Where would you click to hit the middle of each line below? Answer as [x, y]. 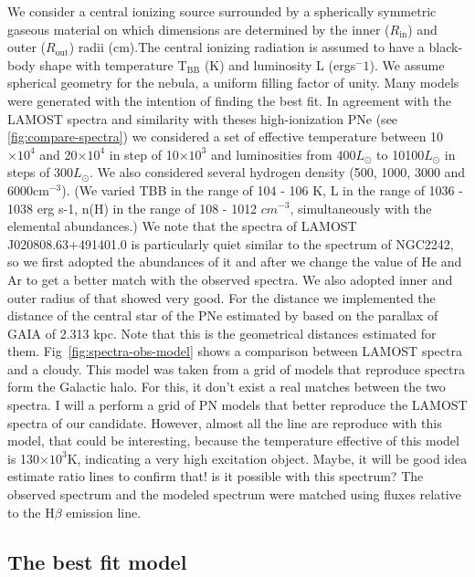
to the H [31, 512]
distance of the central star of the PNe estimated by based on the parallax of [223, 315]
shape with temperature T [113, 64]
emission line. [104, 512]
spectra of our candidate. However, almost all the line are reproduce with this [225, 422]
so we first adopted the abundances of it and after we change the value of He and [235, 262]
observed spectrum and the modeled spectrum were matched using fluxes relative [234, 494]
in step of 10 [144, 154]
